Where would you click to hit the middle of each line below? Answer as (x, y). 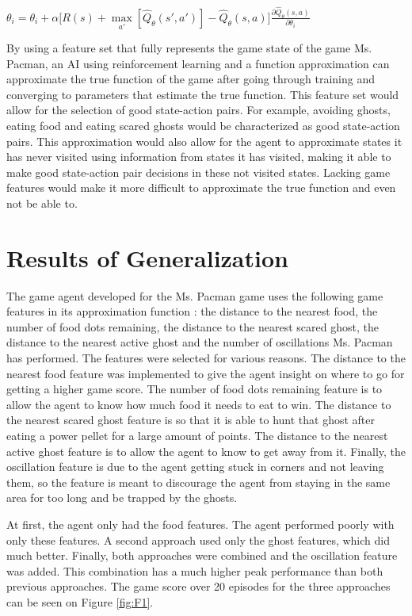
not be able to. (42, 203)
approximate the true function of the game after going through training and (191, 79)
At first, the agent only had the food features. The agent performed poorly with (200, 524)
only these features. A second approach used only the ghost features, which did (198, 539)
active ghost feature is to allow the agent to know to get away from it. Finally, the (206, 451)
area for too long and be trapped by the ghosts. (122, 497)
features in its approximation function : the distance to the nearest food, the (192, 311)
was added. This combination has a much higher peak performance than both (195, 570)
